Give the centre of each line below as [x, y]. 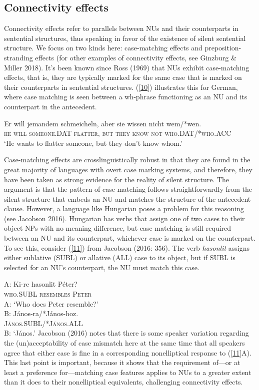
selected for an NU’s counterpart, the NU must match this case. [102, 267]
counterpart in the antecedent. [50, 106]
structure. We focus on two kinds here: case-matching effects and [103, 48]
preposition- [223, 48]
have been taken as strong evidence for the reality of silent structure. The [117, 179]
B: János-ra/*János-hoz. [41, 313]
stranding [18, 57]
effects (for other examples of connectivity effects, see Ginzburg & [136, 57]
